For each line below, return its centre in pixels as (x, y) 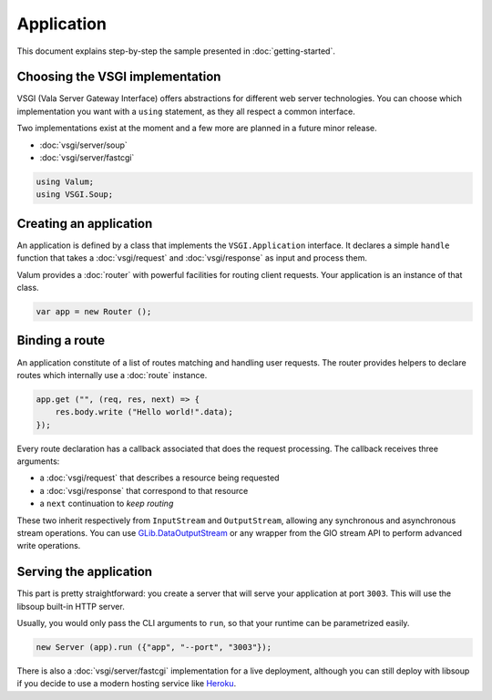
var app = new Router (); (94, 312)
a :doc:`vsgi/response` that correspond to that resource (144, 490)
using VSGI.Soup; (75, 195)
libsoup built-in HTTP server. (71, 606)
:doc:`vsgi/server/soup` (83, 145)
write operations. (49, 546)
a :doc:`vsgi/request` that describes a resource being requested (159, 478)
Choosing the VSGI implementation (119, 77)
